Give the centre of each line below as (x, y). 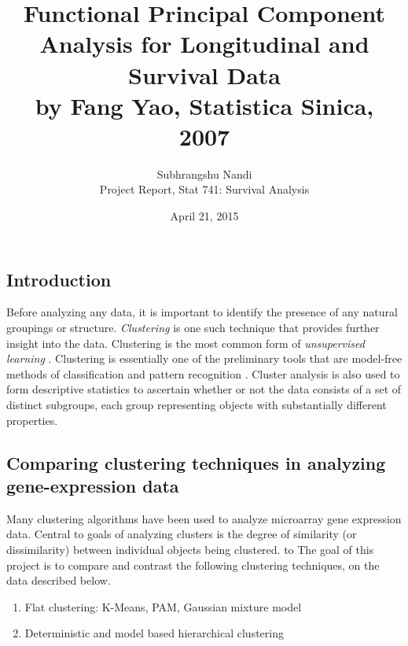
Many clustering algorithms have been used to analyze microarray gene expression (204, 518)
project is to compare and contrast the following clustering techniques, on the (193, 565)
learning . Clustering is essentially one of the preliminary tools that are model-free (204, 358)
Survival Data (204, 74)
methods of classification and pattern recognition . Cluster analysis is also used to (203, 373)
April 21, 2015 (204, 216)
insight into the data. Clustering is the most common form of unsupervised (186, 343)
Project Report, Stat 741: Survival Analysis (204, 189)
